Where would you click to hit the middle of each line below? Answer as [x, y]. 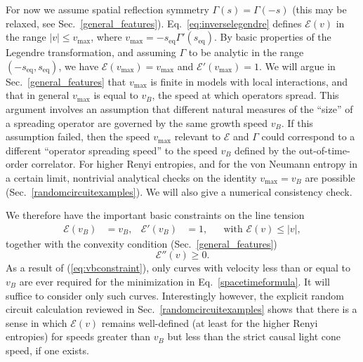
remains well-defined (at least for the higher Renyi [210, 322]
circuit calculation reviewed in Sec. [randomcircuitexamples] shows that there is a [181, 309]
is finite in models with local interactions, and [249, 81]
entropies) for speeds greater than [78, 336]
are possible [330, 177]
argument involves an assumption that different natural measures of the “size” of [179, 108]
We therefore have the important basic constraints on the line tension [155, 215]
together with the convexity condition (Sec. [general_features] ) [141, 243]
